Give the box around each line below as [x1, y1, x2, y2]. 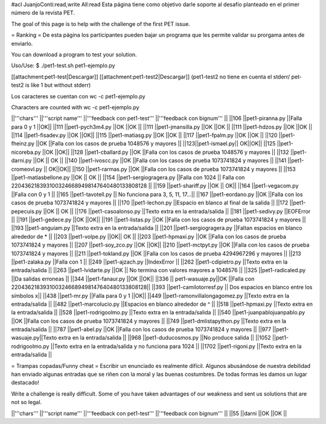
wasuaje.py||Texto [11, 334, 57, 341]
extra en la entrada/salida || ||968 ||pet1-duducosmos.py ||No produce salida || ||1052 [58, 334, 271, 341]
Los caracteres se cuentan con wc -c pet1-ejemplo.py [11, 92, 145, 100]
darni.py [11, 157, 32, 164]
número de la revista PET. [11, 9, 75, 16]
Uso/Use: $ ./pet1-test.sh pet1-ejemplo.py [11, 62, 115, 69]
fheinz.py [11, 140, 35, 147]
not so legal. [11, 399, 42, 406]
